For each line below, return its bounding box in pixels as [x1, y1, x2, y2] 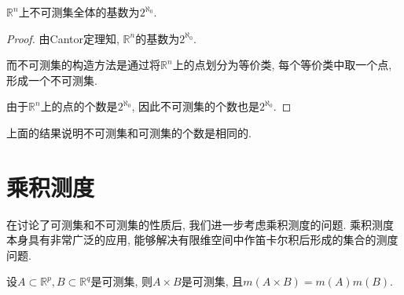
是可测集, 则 [90, 273, 153, 290]
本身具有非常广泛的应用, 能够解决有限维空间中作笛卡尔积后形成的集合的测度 [6, 231, 398, 248]
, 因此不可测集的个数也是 [131, 98, 260, 115]
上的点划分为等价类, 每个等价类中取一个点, [172, 56, 392, 73]
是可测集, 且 [181, 273, 244, 290]
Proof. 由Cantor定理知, [6, 30, 119, 46]
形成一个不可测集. [6, 71, 97, 88]
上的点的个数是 [40, 98, 118, 115]
